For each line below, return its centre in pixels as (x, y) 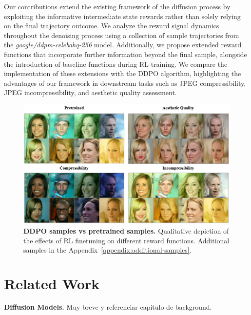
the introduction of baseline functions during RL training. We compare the (116, 64)
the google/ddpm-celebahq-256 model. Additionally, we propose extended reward (123, 45)
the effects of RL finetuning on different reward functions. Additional (126, 240)
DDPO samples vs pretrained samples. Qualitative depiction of (126, 231)
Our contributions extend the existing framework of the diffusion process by (117, 6)
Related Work (52, 284)
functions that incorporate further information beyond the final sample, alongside (125, 54)
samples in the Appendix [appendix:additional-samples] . (107, 250)
